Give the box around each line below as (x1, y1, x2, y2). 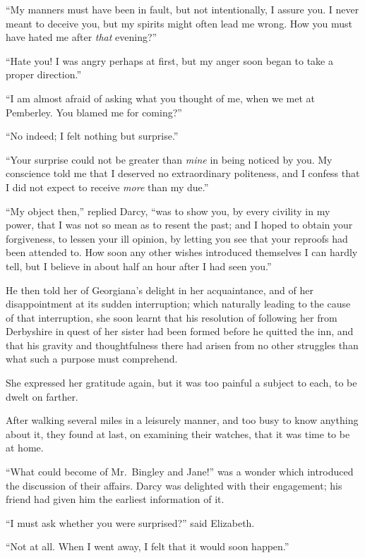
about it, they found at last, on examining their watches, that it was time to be (6, 426, 350, 441)
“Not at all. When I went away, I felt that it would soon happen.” (6, 539, 289, 554)
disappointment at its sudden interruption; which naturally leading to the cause (6, 296, 351, 311)
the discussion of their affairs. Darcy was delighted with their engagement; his (6, 478, 342, 492)
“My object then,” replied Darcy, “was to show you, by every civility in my (6, 203, 330, 218)
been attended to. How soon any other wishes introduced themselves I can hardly (6, 245, 358, 260)
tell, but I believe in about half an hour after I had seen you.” (6, 258, 272, 273)
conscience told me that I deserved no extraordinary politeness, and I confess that (6, 166, 360, 181)
